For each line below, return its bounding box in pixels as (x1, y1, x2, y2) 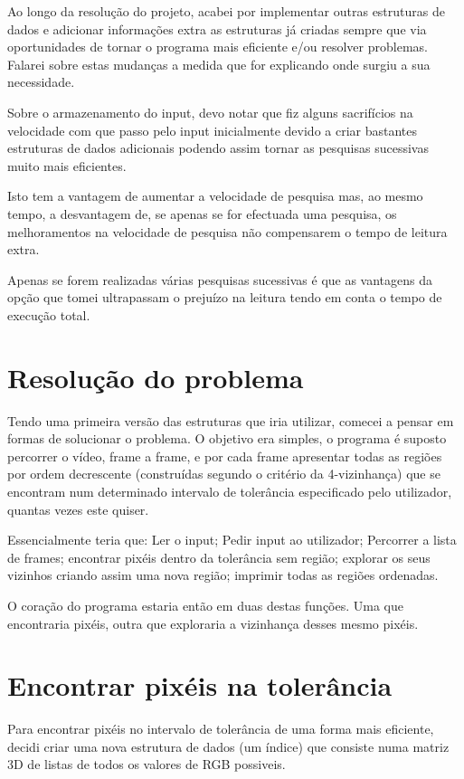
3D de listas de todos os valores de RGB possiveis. (7, 755, 286, 774)
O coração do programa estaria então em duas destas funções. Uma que (7, 595, 403, 614)
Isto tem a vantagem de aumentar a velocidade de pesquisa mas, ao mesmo (7, 186, 423, 205)
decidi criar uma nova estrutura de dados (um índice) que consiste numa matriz (7, 736, 450, 755)
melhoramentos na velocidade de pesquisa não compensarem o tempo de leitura (7, 222, 448, 241)
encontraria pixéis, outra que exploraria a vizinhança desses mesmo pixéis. (7, 613, 419, 632)
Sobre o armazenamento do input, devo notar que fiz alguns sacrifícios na (7, 102, 413, 121)
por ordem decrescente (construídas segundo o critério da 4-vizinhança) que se (7, 464, 440, 483)
